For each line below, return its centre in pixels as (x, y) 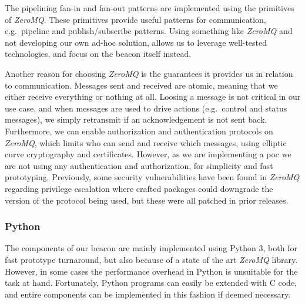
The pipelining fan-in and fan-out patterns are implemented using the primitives (150, 8)
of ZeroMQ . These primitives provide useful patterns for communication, (135, 19)
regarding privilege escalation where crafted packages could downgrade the (139, 188)
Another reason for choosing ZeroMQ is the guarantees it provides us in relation (149, 73)
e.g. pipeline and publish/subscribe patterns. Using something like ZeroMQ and (149, 31)
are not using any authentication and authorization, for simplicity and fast (139, 165)
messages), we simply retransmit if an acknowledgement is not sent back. (136, 119)
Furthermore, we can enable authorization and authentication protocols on (139, 131)
